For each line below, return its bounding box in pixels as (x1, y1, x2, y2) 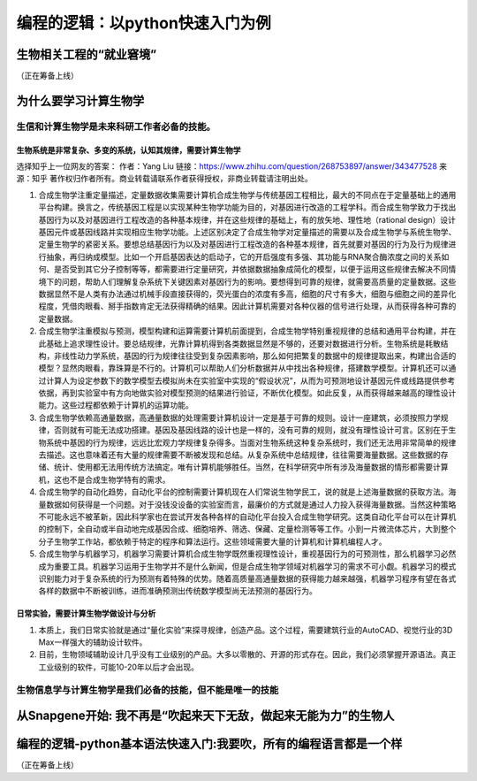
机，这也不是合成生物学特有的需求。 (38, 474, 170, 485)
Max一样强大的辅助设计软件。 (38, 637, 148, 647)
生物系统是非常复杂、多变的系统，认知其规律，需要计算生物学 (16, 144, 241, 155)
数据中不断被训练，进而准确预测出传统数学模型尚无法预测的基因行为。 (61, 586, 317, 596)
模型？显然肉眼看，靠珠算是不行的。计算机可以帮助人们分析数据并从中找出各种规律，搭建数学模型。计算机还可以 (38, 363, 449, 373)
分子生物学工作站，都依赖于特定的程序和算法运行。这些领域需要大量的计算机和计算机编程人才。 (38, 536, 387, 547)
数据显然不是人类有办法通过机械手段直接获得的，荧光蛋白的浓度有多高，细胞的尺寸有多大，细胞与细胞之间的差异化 (38, 288, 457, 299)
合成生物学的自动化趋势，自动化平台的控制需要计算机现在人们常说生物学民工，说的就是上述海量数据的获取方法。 (38, 486, 449, 497)
